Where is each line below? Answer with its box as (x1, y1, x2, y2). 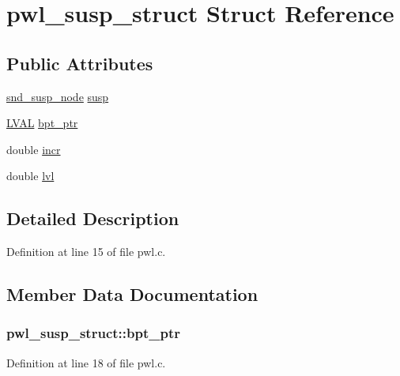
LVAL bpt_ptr (6, 115, 78, 131)
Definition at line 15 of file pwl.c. (6, 243, 166, 260)
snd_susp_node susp (6, 88, 109, 104)
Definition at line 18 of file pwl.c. (6, 354, 166, 370)
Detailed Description (6, 206, 179, 231)
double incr (6, 141, 61, 157)
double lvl (6, 167, 55, 184)
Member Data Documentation (6, 282, 258, 306)
